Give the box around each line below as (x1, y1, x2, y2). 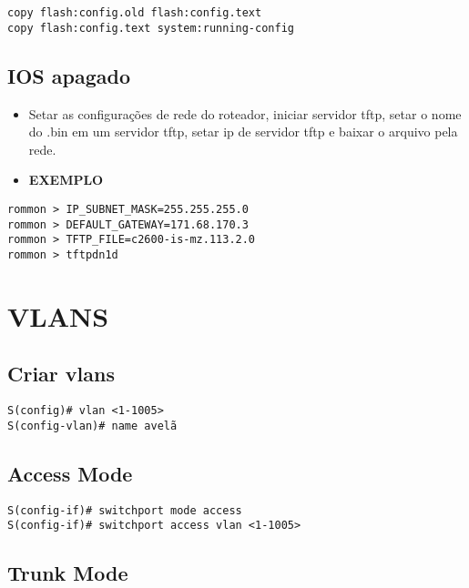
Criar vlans (7, 360, 115, 388)
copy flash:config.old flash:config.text (7, 6, 262, 19)
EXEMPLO (28, 170, 104, 189)
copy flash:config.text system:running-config (7, 21, 294, 35)
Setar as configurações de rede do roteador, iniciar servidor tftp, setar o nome (28, 104, 462, 123)
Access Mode (7, 459, 133, 487)
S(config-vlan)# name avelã (7, 419, 178, 432)
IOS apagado (7, 61, 130, 89)
